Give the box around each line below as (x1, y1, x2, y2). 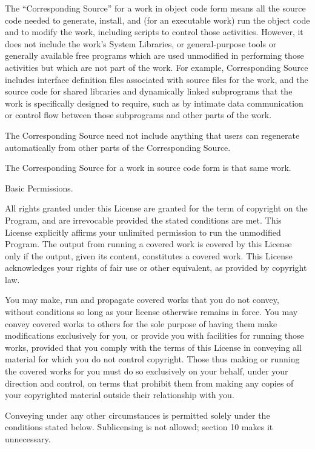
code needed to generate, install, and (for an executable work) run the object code (5, 13, 310, 26)
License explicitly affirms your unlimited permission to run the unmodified (5, 225, 281, 238)
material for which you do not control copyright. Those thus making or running (5, 353, 300, 365)
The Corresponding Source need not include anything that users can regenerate (5, 128, 300, 141)
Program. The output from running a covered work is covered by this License (5, 238, 292, 250)
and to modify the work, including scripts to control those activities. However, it (5, 25, 303, 38)
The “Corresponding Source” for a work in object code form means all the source (5, 2, 306, 14)
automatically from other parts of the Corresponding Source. (5, 141, 231, 153)
